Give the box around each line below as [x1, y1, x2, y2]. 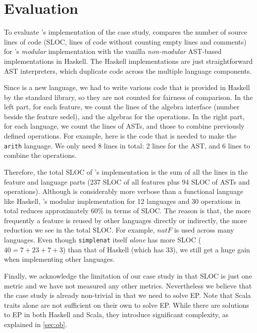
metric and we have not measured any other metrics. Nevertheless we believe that [4, 280, 252, 290]
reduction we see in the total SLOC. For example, [4, 225, 155, 235]
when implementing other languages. [4, 254, 115, 264]
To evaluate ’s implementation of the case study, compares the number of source [4, 27, 248, 37]
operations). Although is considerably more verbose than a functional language [4, 186, 244, 196]
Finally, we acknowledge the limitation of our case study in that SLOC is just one [4, 270, 252, 281]
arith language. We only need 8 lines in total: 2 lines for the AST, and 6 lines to [4, 140, 250, 150]
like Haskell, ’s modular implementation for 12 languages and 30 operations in [4, 195, 241, 206]
